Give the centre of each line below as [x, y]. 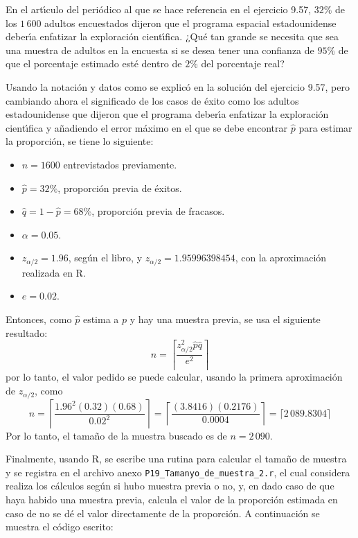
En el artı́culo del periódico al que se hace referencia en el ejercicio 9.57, [159, 9]
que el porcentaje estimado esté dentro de [94, 63]
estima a [101, 319]
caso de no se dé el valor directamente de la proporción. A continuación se [163, 513]
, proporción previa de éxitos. [120, 188]
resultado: [27, 332]
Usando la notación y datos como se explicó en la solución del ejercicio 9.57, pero [178, 86]
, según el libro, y [105, 258]
